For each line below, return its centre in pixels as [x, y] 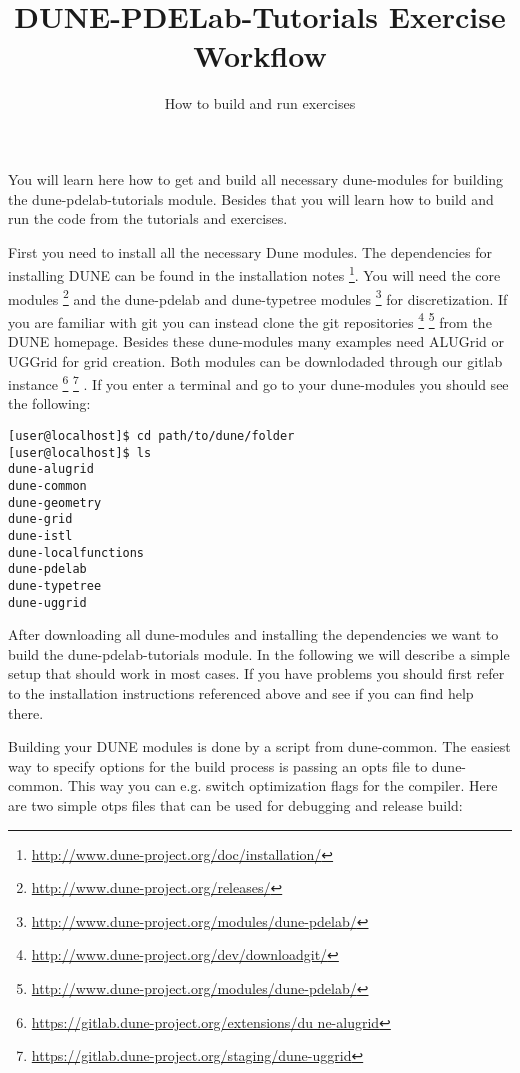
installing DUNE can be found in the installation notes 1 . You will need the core [254, 273]
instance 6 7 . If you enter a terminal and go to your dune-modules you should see [258, 382]
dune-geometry [55, 502]
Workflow [260, 55]
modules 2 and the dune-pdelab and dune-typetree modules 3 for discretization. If [258, 297]
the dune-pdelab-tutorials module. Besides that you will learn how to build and [251, 198]
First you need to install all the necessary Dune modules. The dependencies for [250, 251]
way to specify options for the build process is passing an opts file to [218, 765]
